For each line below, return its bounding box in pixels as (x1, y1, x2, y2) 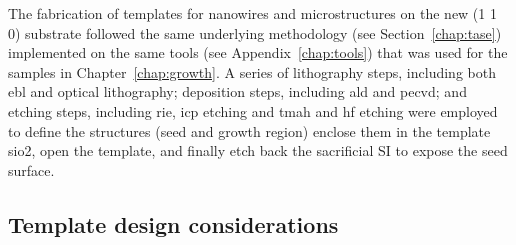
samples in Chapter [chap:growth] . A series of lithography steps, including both (8, 61, 496, 82)
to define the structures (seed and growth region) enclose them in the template (8, 120, 491, 141)
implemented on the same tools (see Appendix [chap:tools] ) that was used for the (8, 42, 508, 63)
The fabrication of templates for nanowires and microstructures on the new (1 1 (8, 3, 497, 23)
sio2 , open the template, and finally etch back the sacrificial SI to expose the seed (8, 140, 508, 161)
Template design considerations (8, 208, 339, 239)
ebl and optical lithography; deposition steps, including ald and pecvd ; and (8, 81, 467, 102)
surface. (8, 159, 55, 180)
